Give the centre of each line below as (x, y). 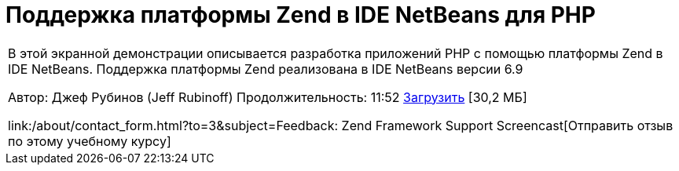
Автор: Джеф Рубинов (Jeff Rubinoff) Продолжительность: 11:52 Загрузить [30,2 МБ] (268, 97)
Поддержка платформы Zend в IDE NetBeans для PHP (301, 15)
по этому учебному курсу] (90, 141)
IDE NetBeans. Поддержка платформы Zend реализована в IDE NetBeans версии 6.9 (266, 69)
